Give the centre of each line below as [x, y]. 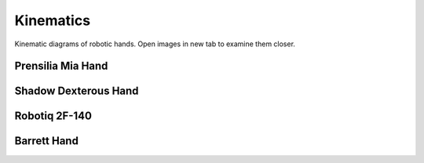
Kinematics [52, 20]
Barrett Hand [46, 141]
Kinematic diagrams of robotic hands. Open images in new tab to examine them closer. [155, 44]
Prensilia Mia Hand [61, 66]
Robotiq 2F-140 [53, 116]
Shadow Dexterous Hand [77, 91]
